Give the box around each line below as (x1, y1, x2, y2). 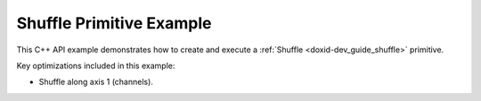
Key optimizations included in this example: (16, 60, 175, 71)
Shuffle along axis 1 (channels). (38, 76, 153, 88)
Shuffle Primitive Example (16, 13, 212, 33)
